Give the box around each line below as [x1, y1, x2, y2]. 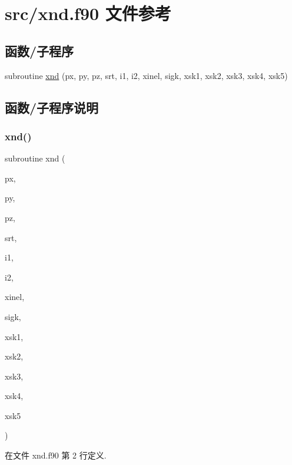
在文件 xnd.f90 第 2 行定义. [5, 449, 107, 461]
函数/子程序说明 [5, 98, 99, 116]
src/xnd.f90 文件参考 [5, 1, 171, 25]
